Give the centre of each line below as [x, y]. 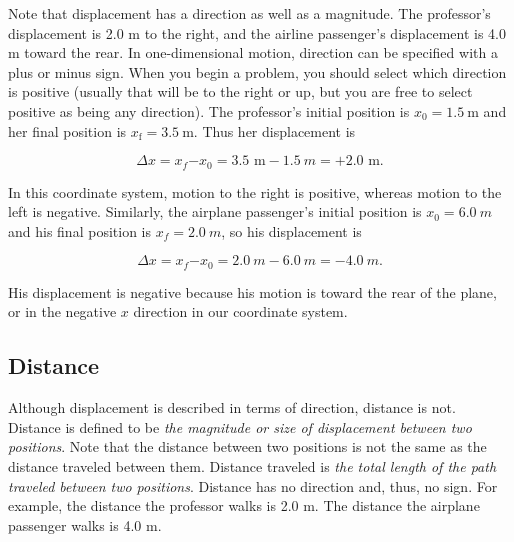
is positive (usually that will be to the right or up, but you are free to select [240, 91]
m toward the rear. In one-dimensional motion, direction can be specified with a [253, 52]
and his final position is [79, 230]
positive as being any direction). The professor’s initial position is [209, 110]
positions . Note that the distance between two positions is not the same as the [247, 446]
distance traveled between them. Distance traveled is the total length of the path [252, 466]
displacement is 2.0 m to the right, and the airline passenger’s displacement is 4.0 [257, 32]
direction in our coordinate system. [240, 311]
